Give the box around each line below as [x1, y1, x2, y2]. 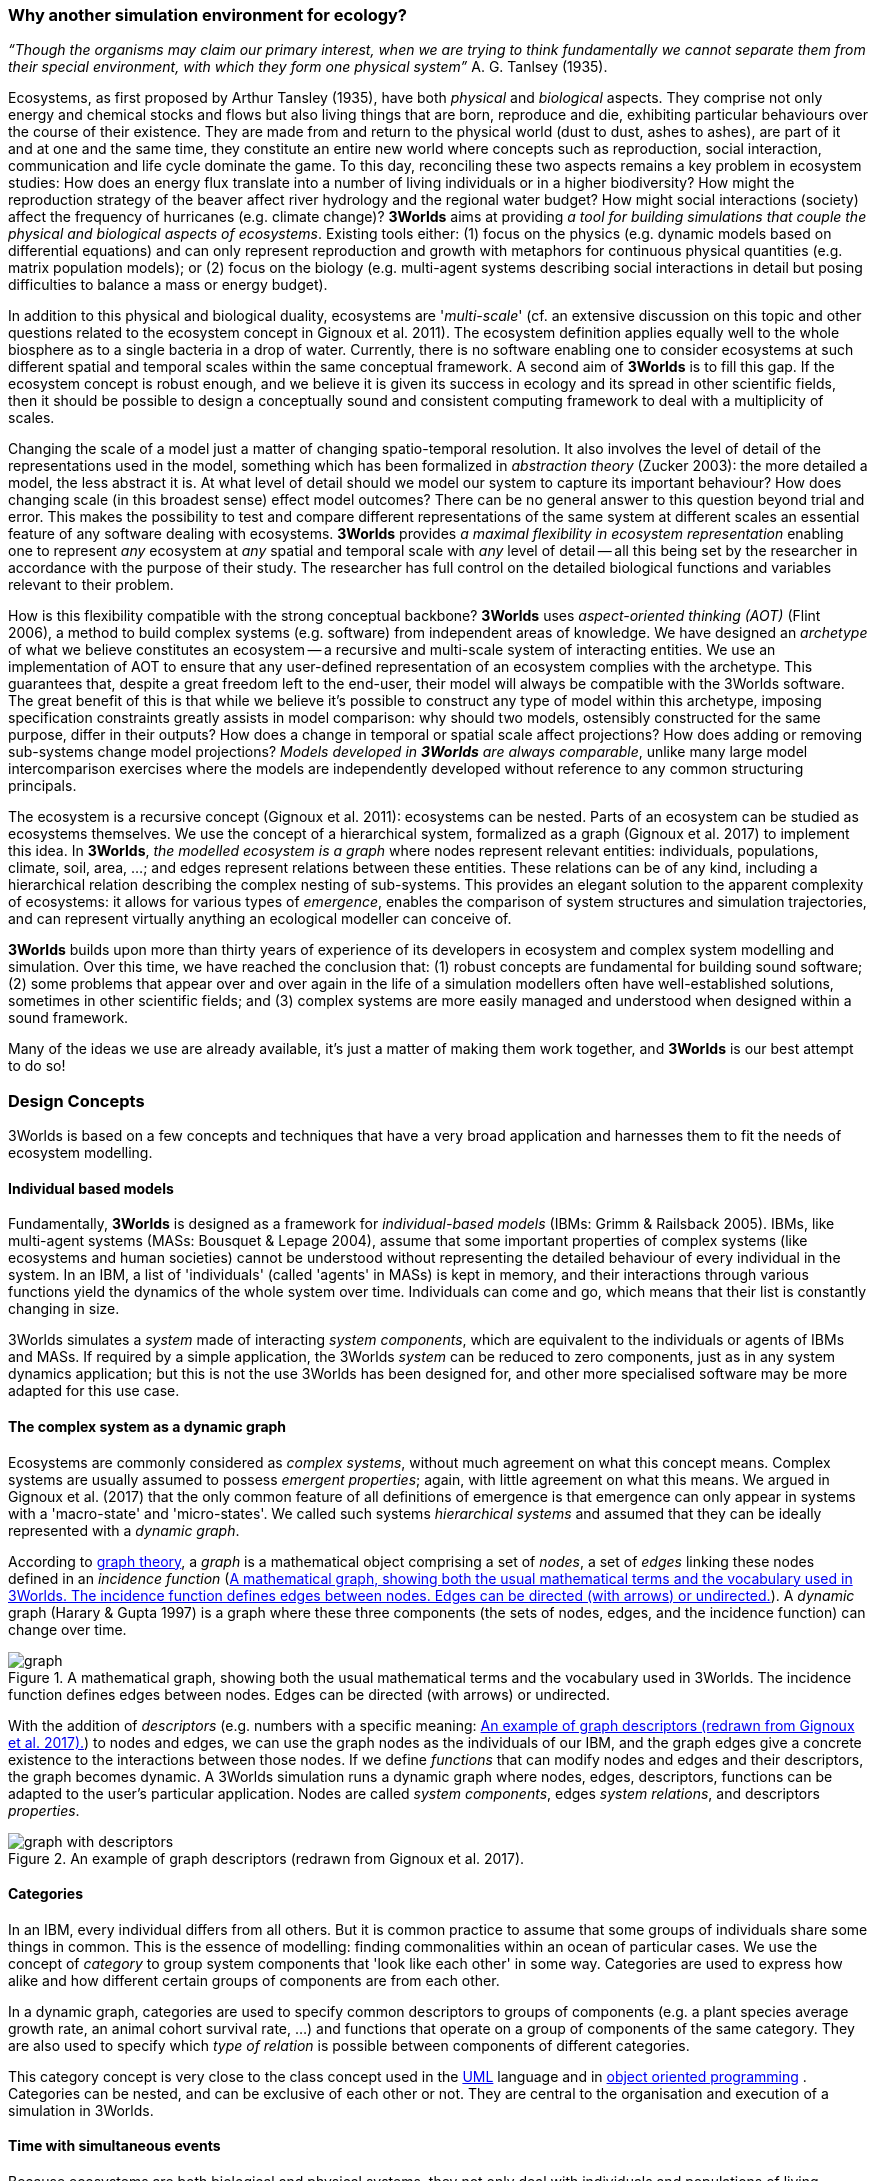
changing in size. [8, 1300, 120, 1318]
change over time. [8, 1620, 127, 1638]
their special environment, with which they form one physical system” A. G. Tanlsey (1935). [8, 58, 608, 76]
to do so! [8, 1057, 66, 1075]
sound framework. [8, 1009, 129, 1027]
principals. [8, 777, 77, 795]
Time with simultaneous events [8, 2137, 221, 2155]
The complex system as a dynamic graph [8, 1417, 287, 1435]
